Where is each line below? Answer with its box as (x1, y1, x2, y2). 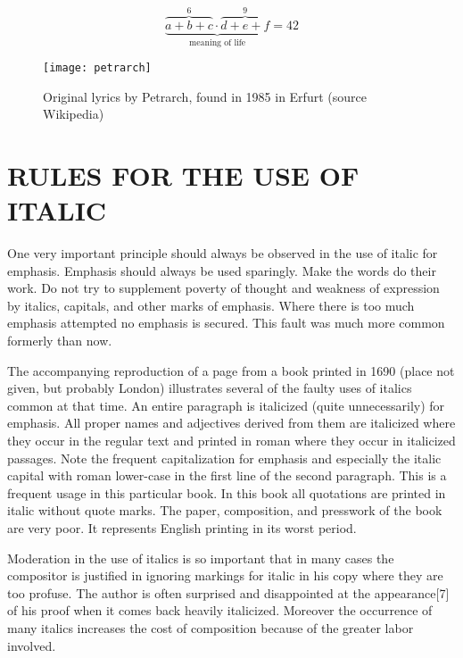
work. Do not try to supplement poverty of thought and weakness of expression (7, 279, 440, 297)
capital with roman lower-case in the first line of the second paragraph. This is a (7, 466, 447, 485)
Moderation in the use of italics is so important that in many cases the (7, 548, 394, 567)
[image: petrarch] (43, 61, 152, 74)
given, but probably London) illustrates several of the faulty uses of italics (7, 379, 412, 397)
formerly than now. (7, 331, 112, 349)
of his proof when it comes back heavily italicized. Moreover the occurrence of (7, 601, 433, 620)
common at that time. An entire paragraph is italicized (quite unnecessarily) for (7, 396, 445, 414)
